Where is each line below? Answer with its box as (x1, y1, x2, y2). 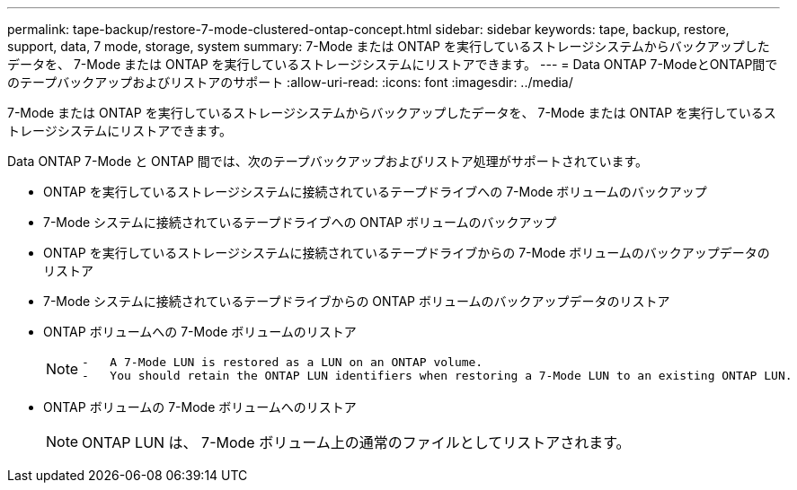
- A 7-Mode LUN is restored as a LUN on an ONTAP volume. (82, 355, 483, 369)
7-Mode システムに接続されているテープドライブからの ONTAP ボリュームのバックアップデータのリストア (43, 293, 670, 309)
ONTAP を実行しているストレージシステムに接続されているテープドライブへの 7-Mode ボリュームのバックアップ (43, 184, 707, 199)
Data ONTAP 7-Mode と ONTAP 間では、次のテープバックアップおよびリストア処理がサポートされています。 (7, 153, 649, 169)
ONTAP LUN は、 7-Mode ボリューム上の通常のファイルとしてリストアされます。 (82, 433, 631, 451)
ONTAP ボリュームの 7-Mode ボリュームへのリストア (43, 399, 357, 415)
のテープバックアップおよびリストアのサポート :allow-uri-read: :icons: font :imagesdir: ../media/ (7, 74, 573, 90)
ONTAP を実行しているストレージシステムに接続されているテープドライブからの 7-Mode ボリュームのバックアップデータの (43, 245, 770, 260)
